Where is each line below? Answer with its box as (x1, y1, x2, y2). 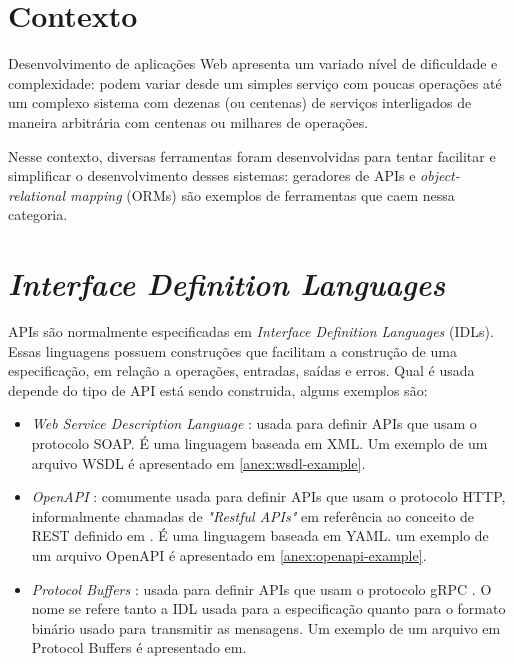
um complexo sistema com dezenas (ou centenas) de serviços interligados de (8, 92, 472, 113)
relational (8, 184, 66, 205)
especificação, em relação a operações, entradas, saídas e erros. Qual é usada (8, 360, 475, 381)
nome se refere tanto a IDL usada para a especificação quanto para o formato (31, 598, 506, 619)
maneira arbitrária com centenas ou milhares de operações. (8, 111, 369, 132)
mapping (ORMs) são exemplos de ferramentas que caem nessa (70, 184, 455, 205)
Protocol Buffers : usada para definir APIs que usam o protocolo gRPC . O (31, 578, 492, 599)
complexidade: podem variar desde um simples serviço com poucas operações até (8, 72, 502, 93)
